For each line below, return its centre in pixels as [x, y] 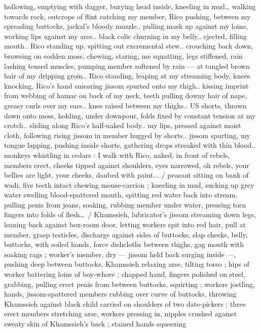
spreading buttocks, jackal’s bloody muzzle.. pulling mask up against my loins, [126, 26]
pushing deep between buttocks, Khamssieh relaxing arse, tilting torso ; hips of [127, 264]
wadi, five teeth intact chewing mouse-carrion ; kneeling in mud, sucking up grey [129, 184]
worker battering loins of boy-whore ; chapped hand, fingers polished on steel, [125, 274]
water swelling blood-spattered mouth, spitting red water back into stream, [121, 195]
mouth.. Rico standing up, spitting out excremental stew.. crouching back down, [129, 46]
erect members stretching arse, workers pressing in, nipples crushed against [121, 314]
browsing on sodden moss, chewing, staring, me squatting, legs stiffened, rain [123, 55]
